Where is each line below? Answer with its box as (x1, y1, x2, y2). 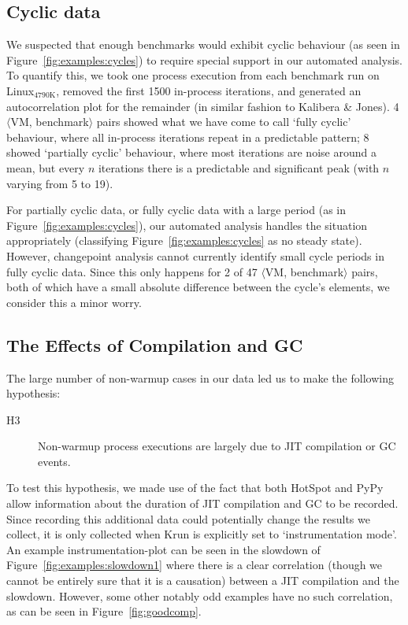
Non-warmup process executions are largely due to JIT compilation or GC (38, 438, 396, 454)
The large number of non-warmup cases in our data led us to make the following (6, 369, 394, 386)
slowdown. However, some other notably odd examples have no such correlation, (6, 587, 393, 604)
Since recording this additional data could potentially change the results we (6, 510, 370, 527)
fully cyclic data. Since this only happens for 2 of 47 (6, 263, 258, 279)
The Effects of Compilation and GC (6, 332, 303, 357)
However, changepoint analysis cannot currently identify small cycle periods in (6, 247, 384, 264)
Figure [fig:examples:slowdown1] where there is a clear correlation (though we (6, 557, 383, 573)
